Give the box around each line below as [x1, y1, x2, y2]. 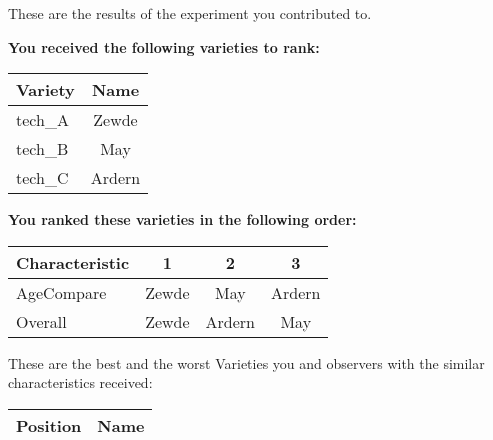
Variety [16, 78, 75, 102]
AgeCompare [16, 280, 107, 304]
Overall [16, 309, 67, 333]
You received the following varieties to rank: [8, 36, 320, 57]
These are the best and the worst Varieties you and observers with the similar [8, 352, 485, 373]
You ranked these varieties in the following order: [8, 209, 357, 230]
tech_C [16, 166, 69, 190]
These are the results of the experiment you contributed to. [8, 3, 372, 23]
